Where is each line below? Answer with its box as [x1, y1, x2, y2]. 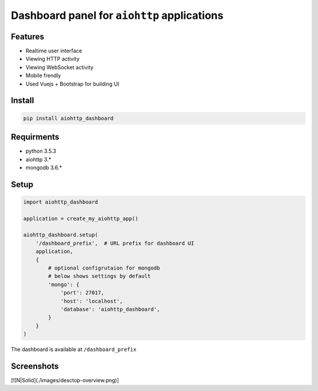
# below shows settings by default [48, 273, 151, 280]
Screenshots [11, 361, 59, 371]
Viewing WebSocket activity [25, 64, 94, 71]
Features [11, 31, 44, 41]
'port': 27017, [60, 290, 104, 296]
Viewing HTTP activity [25, 55, 79, 63]
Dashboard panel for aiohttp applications [11, 9, 224, 22]
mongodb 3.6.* [25, 164, 62, 171]
